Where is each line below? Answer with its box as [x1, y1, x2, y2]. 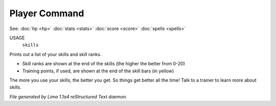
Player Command [9, 8, 84, 19]
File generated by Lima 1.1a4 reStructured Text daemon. [9, 93, 127, 99]
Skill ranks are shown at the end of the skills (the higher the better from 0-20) [22, 61, 186, 67]
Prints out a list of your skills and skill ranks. [9, 51, 102, 57]
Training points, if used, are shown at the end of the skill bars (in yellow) [22, 68, 174, 74]
